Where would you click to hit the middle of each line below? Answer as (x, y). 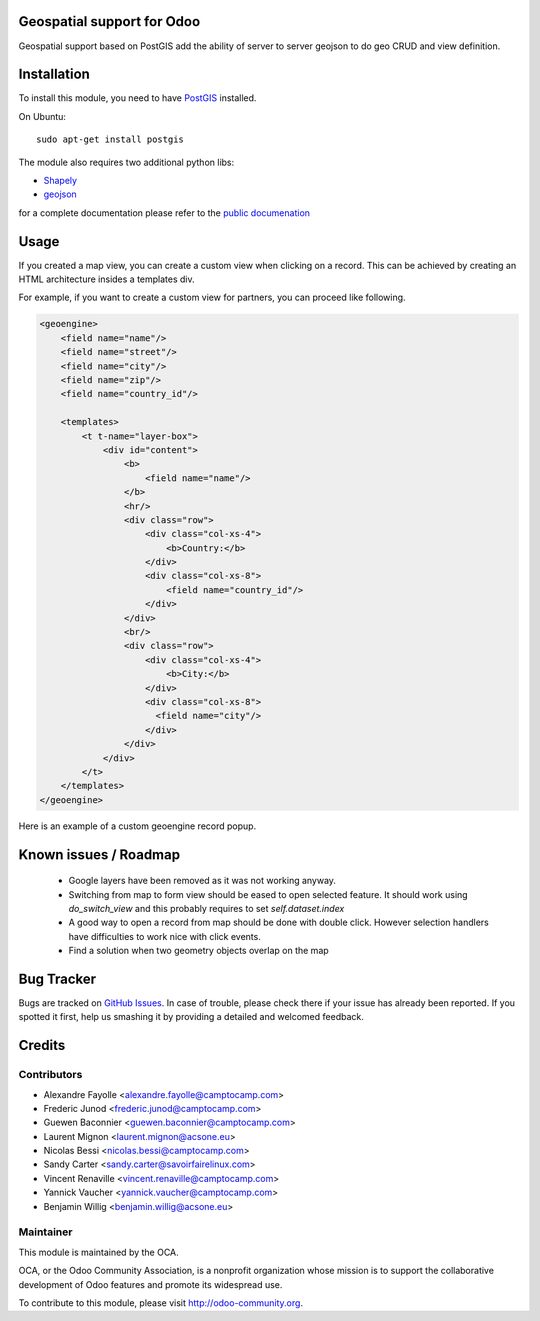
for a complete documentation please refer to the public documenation (164, 212)
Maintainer (45, 1232)
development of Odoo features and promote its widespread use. (150, 1284)
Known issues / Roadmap (99, 854)
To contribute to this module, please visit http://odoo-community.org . (161, 1302)
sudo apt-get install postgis (110, 139)
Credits (42, 1045)
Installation (54, 74)
